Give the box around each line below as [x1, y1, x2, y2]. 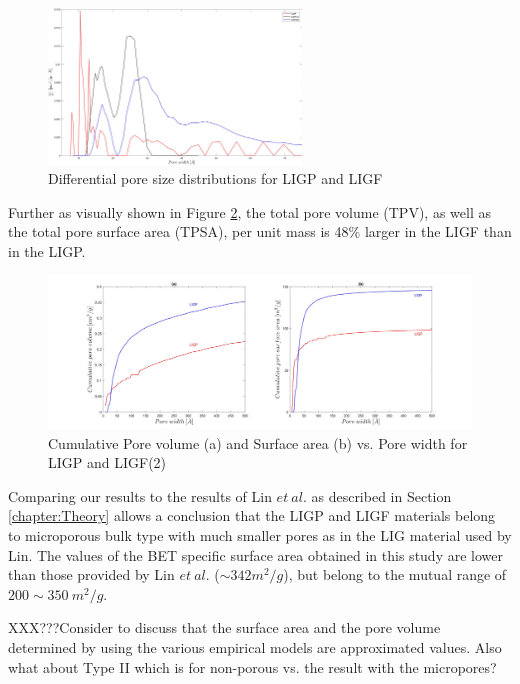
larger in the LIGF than [364, 221, 512, 242]
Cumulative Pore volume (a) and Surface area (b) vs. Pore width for [48, 432, 468, 453]
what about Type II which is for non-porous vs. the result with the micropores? [8, 656, 497, 677]
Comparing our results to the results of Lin [8, 485, 272, 506]
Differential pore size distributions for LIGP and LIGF [48, 168, 383, 189]
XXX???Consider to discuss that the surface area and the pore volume [8, 617, 441, 638]
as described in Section [311, 485, 452, 506]
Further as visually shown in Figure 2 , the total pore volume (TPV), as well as [8, 201, 491, 222]
